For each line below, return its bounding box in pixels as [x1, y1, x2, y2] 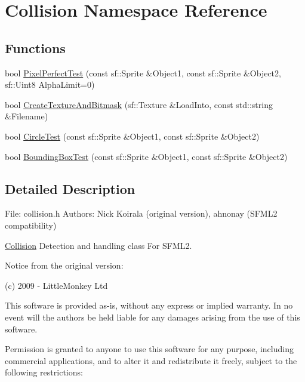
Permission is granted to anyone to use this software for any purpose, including [5, 343, 294, 355]
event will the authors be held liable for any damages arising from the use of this [5, 310, 300, 323]
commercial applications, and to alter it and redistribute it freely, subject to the [5, 354, 297, 366]
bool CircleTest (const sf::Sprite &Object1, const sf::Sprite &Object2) [5, 130, 260, 142]
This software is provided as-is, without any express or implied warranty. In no [5, 299, 293, 312]
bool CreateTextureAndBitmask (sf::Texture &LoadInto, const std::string [5, 98, 273, 110]
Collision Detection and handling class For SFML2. [5, 239, 192, 251]
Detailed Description [5, 179, 135, 198]
